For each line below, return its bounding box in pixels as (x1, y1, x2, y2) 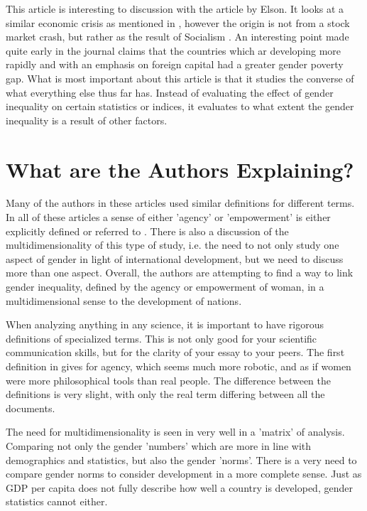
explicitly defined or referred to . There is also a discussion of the (6, 223, 289, 238)
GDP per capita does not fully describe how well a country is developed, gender (6, 480, 353, 495)
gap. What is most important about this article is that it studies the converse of (6, 70, 354, 85)
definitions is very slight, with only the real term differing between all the (6, 387, 325, 402)
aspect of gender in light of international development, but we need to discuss (6, 251, 344, 266)
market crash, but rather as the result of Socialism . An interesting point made (6, 29, 349, 44)
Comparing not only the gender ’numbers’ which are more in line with (6, 438, 312, 453)
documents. (6, 400, 55, 415)
